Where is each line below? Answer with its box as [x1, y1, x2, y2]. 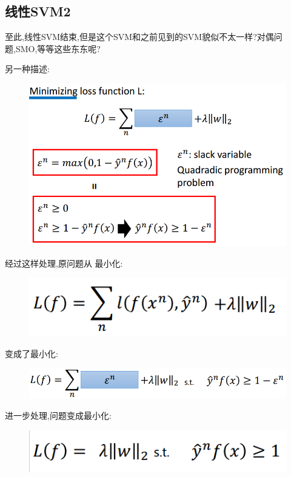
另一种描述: [5, 62, 50, 75]
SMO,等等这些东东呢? [15, 42, 101, 55]
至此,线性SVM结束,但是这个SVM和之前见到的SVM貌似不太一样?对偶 [5, 30, 274, 43]
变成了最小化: [5, 347, 58, 359]
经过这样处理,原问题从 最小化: [5, 256, 123, 269]
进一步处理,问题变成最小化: [5, 409, 112, 422]
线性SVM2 [5, 2, 71, 21]
